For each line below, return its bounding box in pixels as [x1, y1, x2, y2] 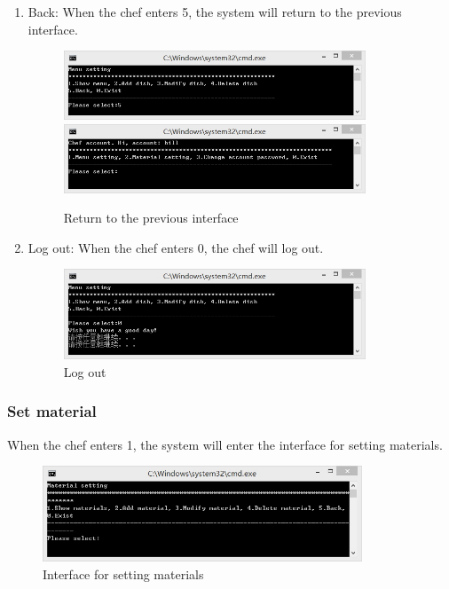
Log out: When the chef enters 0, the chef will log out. [28, 238, 324, 256]
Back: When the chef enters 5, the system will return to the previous [28, 3, 402, 20]
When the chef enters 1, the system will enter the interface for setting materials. [7, 435, 443, 453]
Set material [7, 400, 97, 422]
